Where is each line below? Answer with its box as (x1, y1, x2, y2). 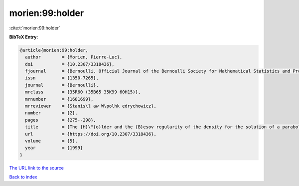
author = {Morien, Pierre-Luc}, (25, 54, 123, 60)
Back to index (9, 174, 37, 180)
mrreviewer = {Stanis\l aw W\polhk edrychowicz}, (25, 103, 156, 109)
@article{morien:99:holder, (19, 47, 88, 53)
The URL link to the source (9, 165, 64, 171)
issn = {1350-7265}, (25, 75, 99, 81)
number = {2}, (25, 110, 78, 116)
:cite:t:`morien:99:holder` (9, 25, 61, 31)
